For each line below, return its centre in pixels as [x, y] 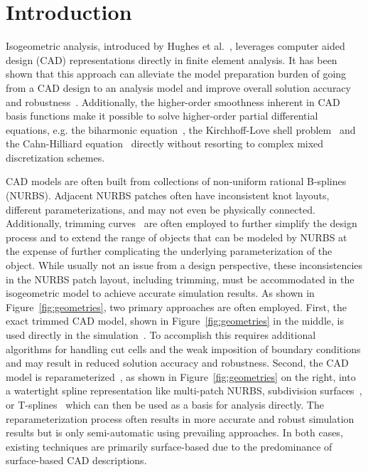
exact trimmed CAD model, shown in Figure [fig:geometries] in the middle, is [175, 321]
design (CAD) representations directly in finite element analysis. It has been [172, 59]
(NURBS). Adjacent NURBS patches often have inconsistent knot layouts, [168, 195]
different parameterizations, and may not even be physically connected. [161, 209]
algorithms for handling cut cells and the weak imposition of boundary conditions [183, 348]
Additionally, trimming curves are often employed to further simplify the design [182, 223]
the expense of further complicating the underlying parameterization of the [169, 251]
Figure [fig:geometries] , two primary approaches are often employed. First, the [177, 306]
